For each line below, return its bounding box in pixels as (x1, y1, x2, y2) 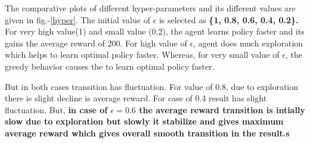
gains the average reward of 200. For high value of (5, 36, 187, 49)
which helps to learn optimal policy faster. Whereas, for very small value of (5, 48, 280, 61)
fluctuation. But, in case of (5, 103, 108, 116)
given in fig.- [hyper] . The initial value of (5, 13, 150, 26)
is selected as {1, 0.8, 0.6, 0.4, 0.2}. (159, 13, 299, 26)
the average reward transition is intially (139, 103, 305, 116)
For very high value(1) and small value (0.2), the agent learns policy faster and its (5, 25, 305, 38)
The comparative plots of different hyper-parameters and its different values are (5, 2, 296, 14)
